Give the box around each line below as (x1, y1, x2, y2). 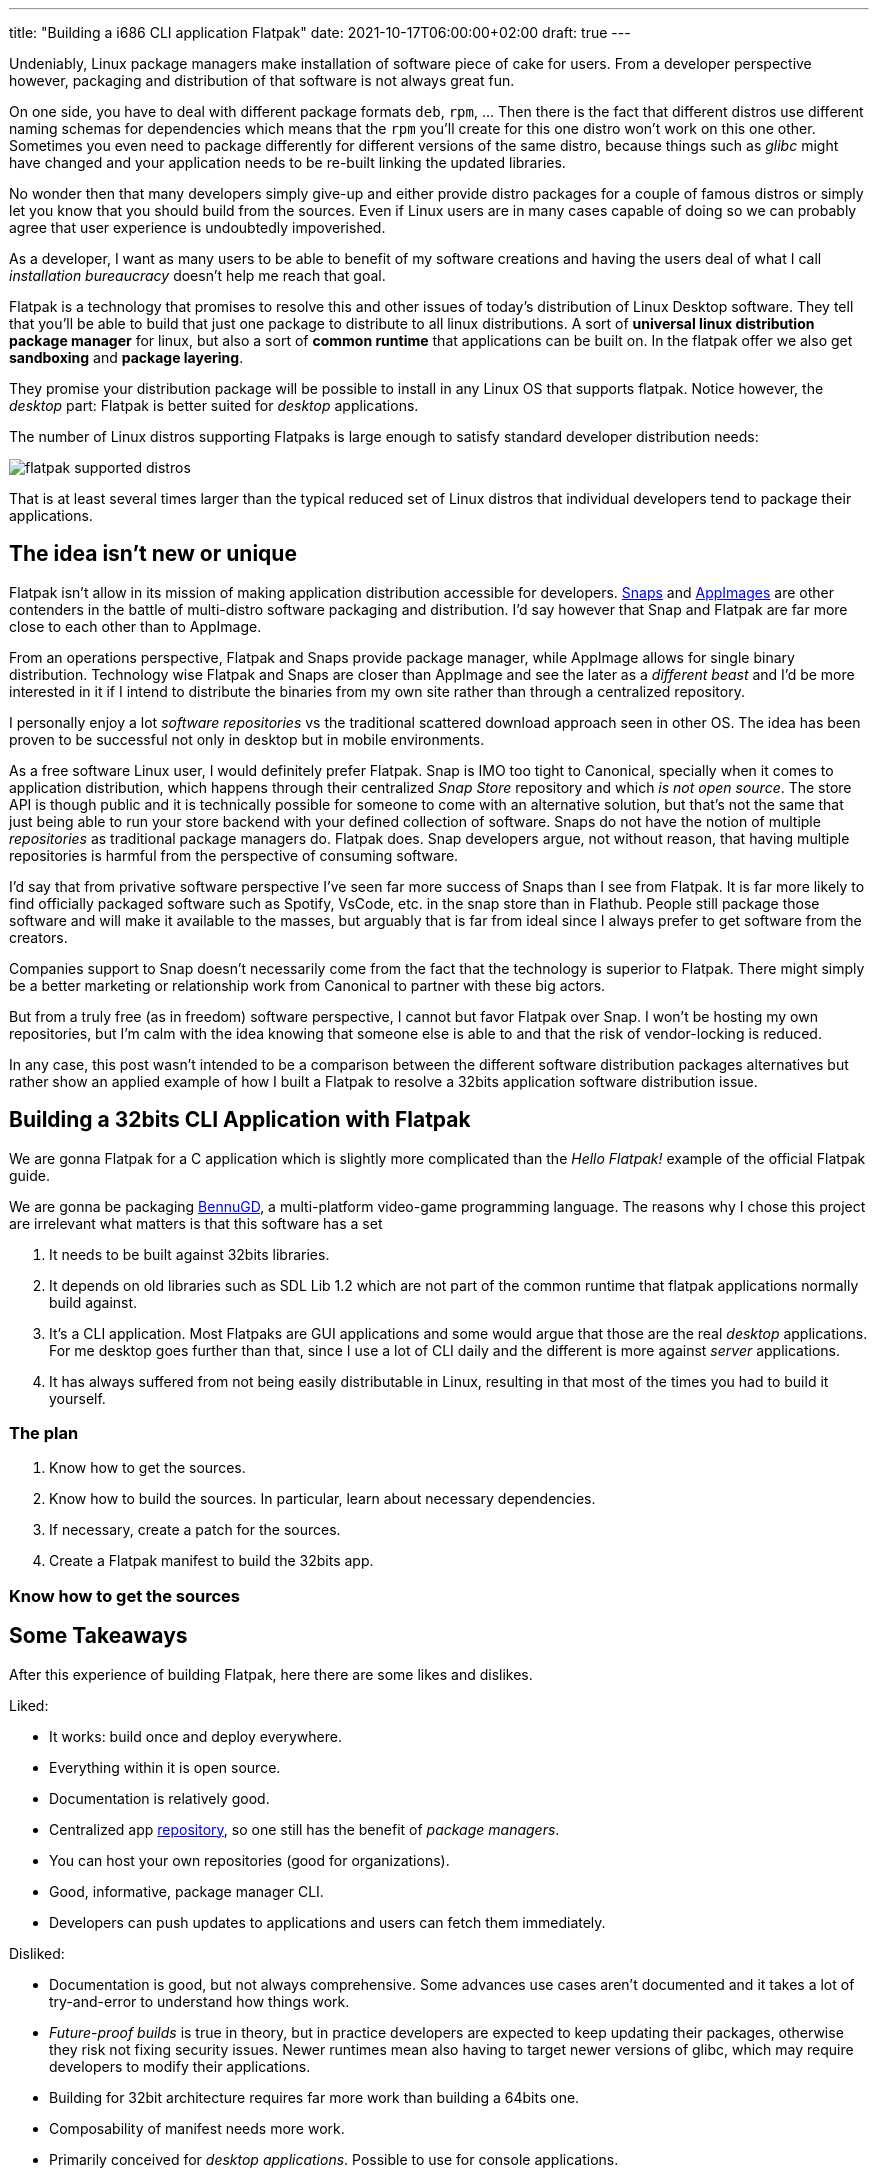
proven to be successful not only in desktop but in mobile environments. (9, 730, 485, 748)
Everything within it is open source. (49, 1758, 281, 1776)
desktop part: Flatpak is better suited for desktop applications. (9, 397, 419, 414)
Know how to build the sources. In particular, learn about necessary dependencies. (49, 1490, 596, 1508)
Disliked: (9, 1944, 65, 1962)
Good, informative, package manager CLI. (49, 1882, 324, 1900)
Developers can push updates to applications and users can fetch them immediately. (49, 1913, 606, 1931)
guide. (9, 1166, 51, 1184)
